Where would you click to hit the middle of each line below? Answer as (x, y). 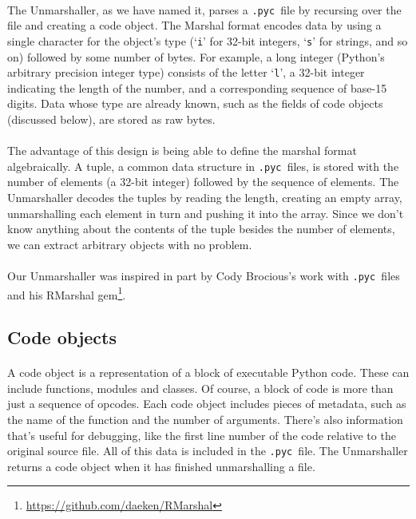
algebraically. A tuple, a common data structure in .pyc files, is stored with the (203, 166)
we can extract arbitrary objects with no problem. (130, 244)
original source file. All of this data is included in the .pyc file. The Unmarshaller (208, 451)
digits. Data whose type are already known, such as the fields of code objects (195, 103)
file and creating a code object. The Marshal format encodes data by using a (194, 25)
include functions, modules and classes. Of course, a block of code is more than (200, 388)
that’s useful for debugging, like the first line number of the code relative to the (202, 435)
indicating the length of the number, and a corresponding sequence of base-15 (197, 87)
